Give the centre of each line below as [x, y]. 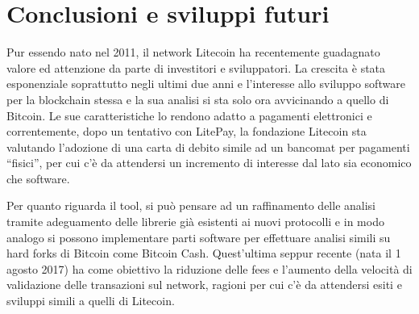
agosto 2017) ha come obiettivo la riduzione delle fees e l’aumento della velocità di [209, 268]
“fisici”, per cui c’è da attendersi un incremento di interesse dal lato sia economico [209, 163]
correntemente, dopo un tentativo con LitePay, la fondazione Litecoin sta [187, 131]
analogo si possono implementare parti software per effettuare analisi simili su [199, 237]
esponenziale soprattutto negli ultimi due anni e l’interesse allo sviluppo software [206, 84]
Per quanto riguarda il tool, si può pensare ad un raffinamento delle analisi [191, 205]
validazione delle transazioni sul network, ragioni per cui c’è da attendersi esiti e [204, 285]
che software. [38, 178]
